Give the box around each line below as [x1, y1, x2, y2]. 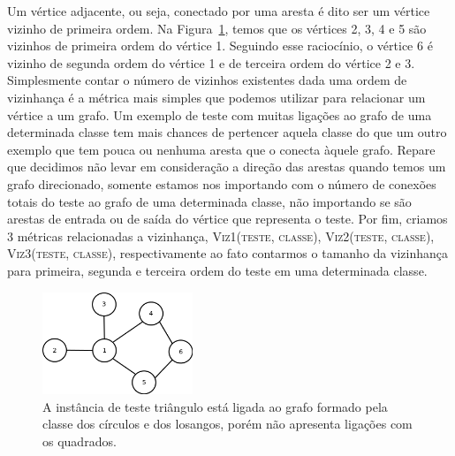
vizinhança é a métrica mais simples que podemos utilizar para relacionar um [7, 87, 426, 106]
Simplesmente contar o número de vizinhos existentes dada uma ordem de [7, 71, 407, 89]
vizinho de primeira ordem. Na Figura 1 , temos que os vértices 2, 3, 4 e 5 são [7, 19, 427, 37]
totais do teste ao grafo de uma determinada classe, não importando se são [7, 192, 412, 210]
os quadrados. [42, 431, 117, 450]
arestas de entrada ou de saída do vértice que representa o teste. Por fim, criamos [7, 209, 448, 228]
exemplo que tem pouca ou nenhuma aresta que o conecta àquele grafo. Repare [7, 140, 436, 158]
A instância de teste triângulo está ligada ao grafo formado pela [42, 397, 388, 415]
